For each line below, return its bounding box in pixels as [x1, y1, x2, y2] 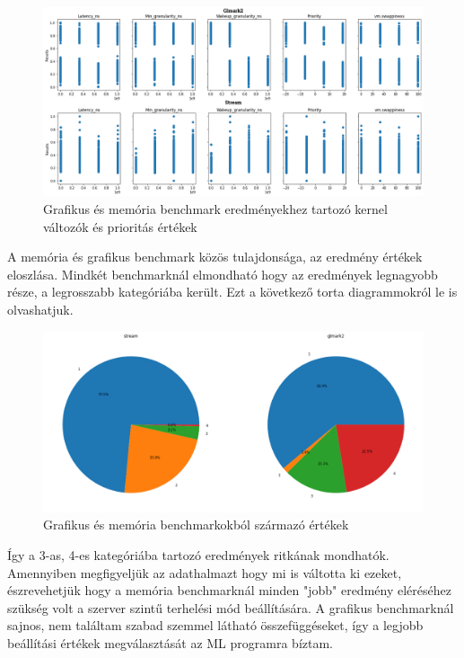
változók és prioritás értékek [43, 217, 197, 236]
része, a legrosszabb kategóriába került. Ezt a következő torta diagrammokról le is [7, 282, 458, 301]
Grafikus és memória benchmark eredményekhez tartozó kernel [43, 199, 388, 218]
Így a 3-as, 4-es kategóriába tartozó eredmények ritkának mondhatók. [7, 545, 390, 564]
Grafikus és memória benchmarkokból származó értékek [43, 515, 349, 534]
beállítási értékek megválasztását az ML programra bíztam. [7, 633, 333, 652]
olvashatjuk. [7, 299, 74, 318]
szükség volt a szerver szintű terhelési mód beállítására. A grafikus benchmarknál [7, 598, 454, 617]
